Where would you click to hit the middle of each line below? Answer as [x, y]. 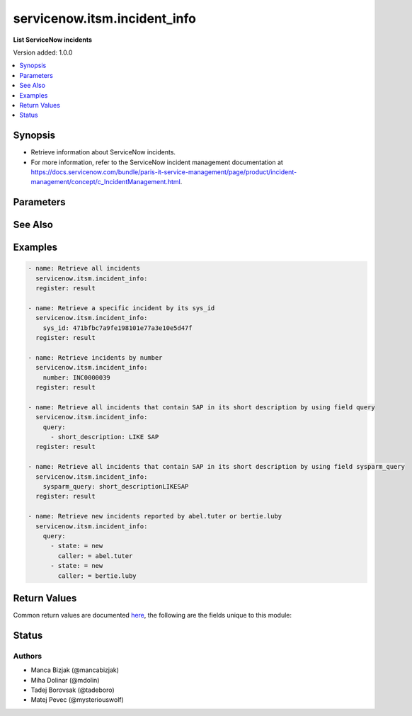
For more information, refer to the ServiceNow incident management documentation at [157, 162]
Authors [28, 656]
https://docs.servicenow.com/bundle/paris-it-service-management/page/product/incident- [164, 172]
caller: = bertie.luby [97, 576]
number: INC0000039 [77, 377]
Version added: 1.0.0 [43, 52]
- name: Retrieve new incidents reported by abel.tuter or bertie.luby [155, 516]
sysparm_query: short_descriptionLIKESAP [116, 486]
